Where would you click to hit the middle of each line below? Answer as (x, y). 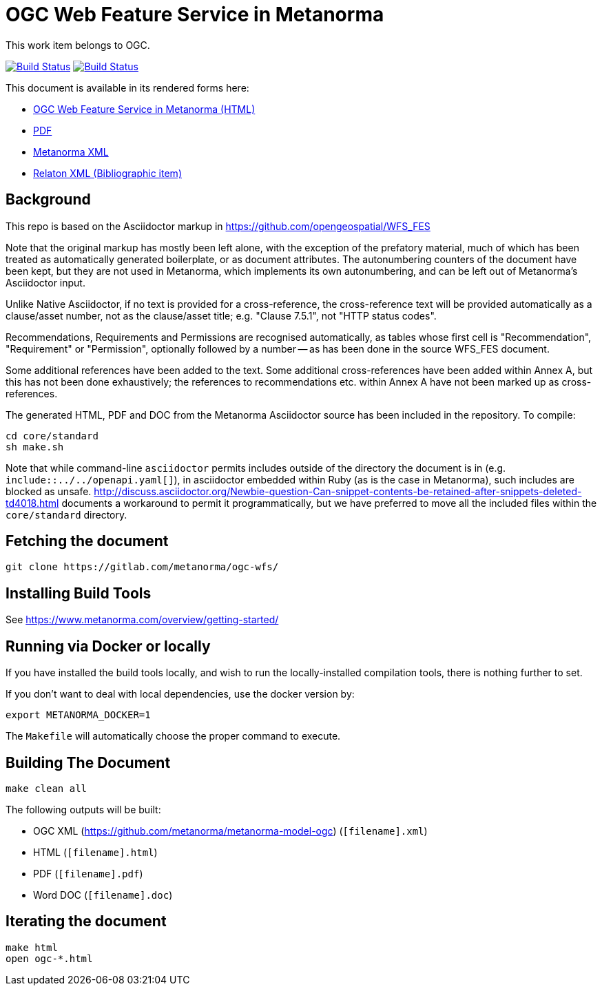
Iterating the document (86, 921)
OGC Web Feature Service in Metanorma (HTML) (144, 109)
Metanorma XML (71, 152)
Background (48, 200)
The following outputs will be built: (83, 809)
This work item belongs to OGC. (78, 45)
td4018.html (32, 503)
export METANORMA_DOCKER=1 (78, 715)
